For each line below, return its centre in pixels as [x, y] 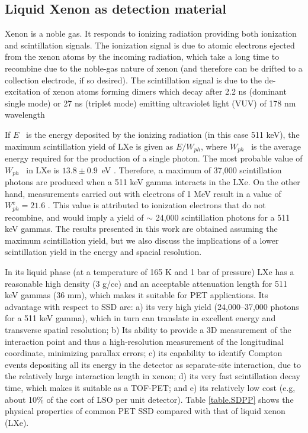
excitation [23, 91]
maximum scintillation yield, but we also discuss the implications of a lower [142, 240]
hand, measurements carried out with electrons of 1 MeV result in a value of [143, 193]
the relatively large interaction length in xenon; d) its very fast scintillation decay [153, 376]
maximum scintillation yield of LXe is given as [89, 146]
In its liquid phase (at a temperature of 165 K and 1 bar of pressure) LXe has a [150, 272]
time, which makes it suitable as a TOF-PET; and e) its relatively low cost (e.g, [150, 387]
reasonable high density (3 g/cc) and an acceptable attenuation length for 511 [146, 283]
